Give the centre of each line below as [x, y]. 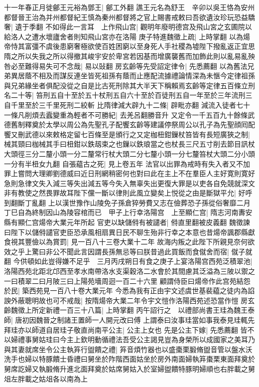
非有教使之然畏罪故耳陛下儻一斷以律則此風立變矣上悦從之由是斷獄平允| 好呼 [128, 193]
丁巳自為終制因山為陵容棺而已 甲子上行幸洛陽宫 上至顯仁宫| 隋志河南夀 [125, 212]
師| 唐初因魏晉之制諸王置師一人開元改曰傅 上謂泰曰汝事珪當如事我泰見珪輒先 [129, 320]
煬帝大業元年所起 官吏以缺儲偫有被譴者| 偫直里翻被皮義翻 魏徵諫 [144, 222]
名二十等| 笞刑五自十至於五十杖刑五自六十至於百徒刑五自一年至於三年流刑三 [128, 95]
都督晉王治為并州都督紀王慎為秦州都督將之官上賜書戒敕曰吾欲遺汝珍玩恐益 [126, 17]
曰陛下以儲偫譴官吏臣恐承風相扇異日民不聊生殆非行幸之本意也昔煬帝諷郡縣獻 [129, 232]
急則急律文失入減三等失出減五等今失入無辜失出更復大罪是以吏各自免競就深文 [129, 183]
